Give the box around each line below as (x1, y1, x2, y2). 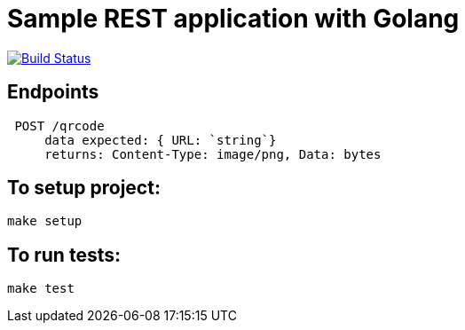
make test (7, 281, 75, 296)
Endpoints (7, 81, 99, 104)
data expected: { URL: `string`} (44, 132, 277, 147)
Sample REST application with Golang (7, 4, 460, 34)
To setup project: (7, 177, 161, 200)
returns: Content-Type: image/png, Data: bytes (44, 146, 382, 161)
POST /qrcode (14, 118, 105, 133)
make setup (7, 214, 83, 229)
